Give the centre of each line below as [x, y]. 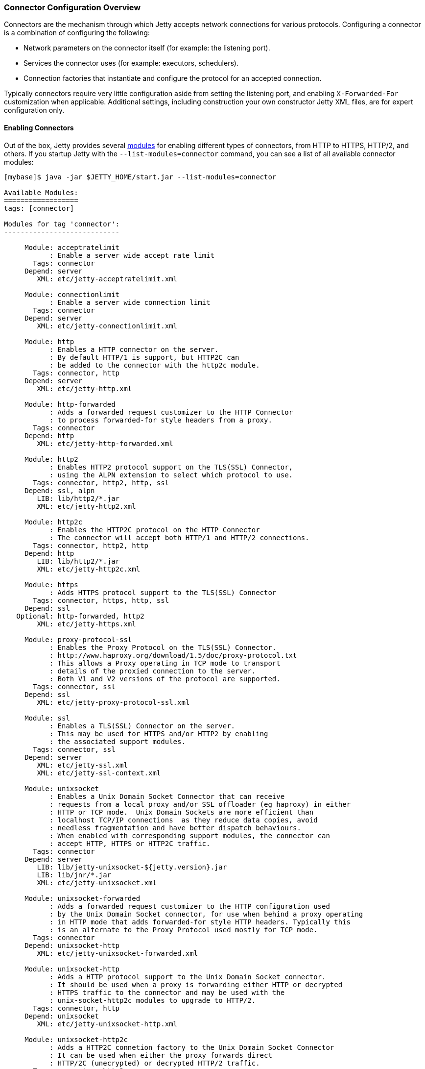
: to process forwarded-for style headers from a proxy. [161, 420]
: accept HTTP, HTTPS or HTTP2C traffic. [130, 843]
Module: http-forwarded [70, 404]
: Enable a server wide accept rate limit [132, 255]
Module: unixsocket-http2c [76, 1039]
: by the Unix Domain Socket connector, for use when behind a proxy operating [206, 914]
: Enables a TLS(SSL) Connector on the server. [142, 726]
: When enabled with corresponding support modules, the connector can [189, 835]
